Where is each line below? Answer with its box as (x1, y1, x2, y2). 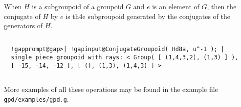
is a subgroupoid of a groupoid (32, 1, 124, 11)
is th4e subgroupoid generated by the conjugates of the (66, 11, 230, 21)
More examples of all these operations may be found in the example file (4, 84, 218, 94)
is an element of (152, 1, 199, 11)
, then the (207, 1, 237, 11)
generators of (4, 20, 43, 31)
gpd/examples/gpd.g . (4, 93, 69, 104)
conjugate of (4, 11, 41, 21)
